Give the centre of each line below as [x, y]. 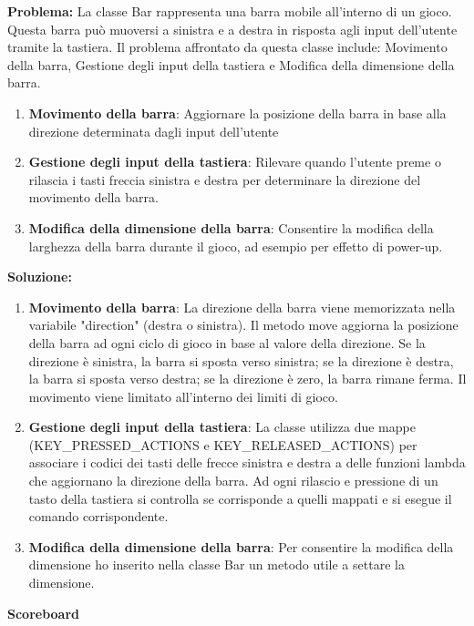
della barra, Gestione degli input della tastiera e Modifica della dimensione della [231, 64]
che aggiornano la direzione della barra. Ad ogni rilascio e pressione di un [233, 481]
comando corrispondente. [98, 516]
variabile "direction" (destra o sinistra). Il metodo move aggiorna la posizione [243, 325]
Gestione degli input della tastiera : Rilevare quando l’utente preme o [235, 162]
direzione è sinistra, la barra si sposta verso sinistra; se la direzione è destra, [241, 360]
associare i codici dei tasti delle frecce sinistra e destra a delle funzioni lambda [247, 462]
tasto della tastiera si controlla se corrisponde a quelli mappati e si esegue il [240, 498]
